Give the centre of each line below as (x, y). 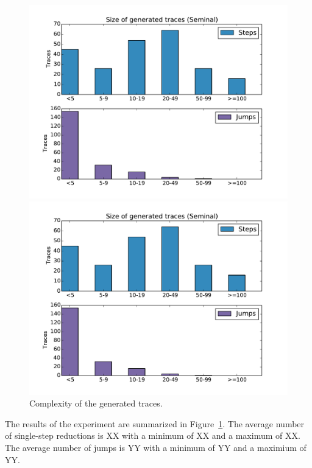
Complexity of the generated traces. (96, 403)
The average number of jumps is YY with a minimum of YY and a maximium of (156, 447)
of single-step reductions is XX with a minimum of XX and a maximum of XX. (153, 435)
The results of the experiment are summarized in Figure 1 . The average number (155, 423)
